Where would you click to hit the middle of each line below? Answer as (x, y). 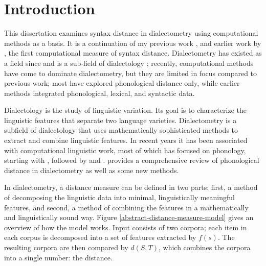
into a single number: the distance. (58, 257)
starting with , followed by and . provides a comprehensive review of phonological (132, 160)
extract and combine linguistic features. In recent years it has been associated (126, 140)
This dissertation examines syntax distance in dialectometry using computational (131, 33)
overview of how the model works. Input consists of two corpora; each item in (126, 227)
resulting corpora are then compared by (66, 247)
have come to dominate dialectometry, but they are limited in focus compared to (131, 73)
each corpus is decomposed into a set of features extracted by (100, 237)
